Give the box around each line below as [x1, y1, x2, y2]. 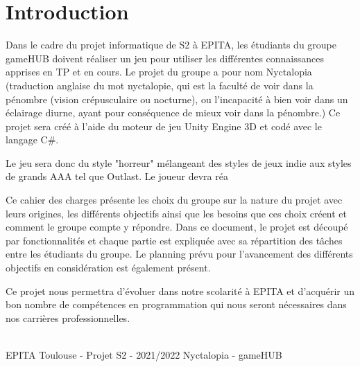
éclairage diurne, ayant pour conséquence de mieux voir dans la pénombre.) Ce [6, 105, 341, 120]
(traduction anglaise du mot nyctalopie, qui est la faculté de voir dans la [6, 78, 314, 92]
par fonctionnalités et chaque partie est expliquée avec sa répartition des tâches [6, 233, 343, 247]
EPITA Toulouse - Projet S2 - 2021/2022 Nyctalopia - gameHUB [6, 348, 282, 361]
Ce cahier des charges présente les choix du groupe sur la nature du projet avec [6, 193, 343, 207]
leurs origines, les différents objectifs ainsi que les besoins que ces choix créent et [6, 206, 348, 220]
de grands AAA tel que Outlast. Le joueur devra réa [6, 169, 228, 183]
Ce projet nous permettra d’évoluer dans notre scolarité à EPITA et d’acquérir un [6, 283, 355, 298]
